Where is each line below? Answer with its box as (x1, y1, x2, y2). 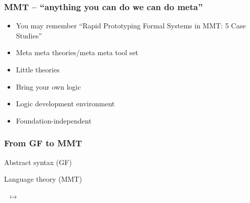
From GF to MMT (4, 137, 82, 149)
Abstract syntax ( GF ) (4, 156, 72, 167)
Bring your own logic (16, 81, 81, 92)
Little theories (16, 64, 60, 74)
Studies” (16, 30, 42, 40)
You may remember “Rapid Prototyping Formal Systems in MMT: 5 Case (16, 20, 246, 31)
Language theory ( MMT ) (4, 174, 82, 184)
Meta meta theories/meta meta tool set (16, 47, 139, 58)
